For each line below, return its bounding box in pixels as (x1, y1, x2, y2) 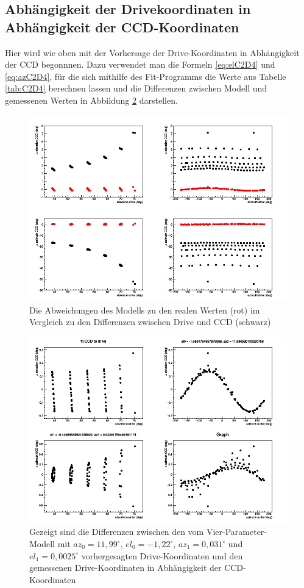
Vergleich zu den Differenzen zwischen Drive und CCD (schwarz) (29, 315, 271, 328)
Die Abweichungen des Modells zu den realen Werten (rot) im (29, 303, 260, 316)
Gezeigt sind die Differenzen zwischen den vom (29, 525, 204, 538)
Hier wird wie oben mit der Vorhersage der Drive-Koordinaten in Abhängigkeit (5, 46, 300, 59)
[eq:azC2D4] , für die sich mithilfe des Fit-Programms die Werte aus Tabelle (5, 70, 286, 82)
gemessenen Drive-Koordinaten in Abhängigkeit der (29, 561, 222, 574)
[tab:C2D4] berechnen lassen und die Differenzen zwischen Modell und (5, 82, 267, 95)
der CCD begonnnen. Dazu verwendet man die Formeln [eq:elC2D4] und (5, 58, 275, 71)
